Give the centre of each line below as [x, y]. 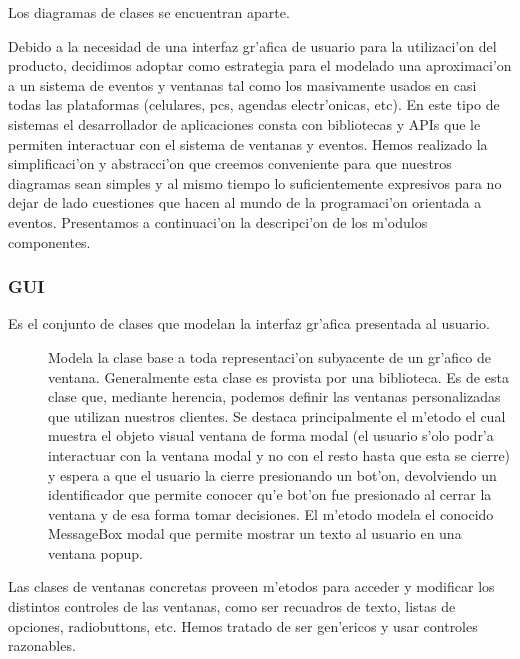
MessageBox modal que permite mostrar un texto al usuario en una [255, 533]
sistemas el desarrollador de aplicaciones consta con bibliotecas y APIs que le [244, 123]
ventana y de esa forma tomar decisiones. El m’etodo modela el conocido [271, 513]
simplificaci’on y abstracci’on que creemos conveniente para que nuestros [230, 163]
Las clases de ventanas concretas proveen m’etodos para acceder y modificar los [251, 586]
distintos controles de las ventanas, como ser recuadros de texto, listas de [232, 606]
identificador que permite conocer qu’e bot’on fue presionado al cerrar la [270, 494]
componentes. [49, 241]
